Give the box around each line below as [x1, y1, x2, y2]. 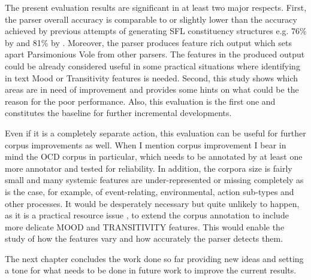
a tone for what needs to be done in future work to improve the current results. [5, 264, 297, 276]
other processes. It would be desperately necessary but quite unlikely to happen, [5, 197, 300, 209]
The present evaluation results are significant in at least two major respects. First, [5, 1, 307, 13]
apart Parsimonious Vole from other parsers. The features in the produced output [5, 48, 305, 60]
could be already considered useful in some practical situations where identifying [5, 59, 300, 72]
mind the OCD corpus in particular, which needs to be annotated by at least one [5, 150, 303, 163]
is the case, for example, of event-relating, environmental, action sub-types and [5, 185, 294, 197]
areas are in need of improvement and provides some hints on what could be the [5, 83, 299, 96]
